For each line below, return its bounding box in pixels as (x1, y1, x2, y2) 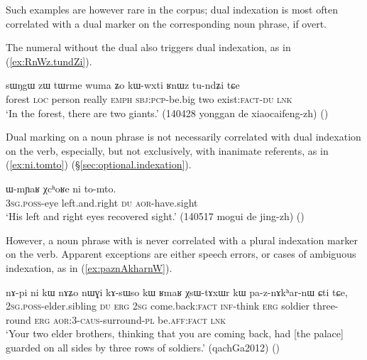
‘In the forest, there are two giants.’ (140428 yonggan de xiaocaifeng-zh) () (6, 105, 329, 120)
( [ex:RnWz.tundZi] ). (6, 53, 92, 68)
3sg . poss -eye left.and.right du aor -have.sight (6, 195, 198, 209)
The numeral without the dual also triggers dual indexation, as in (6, 40, 291, 55)
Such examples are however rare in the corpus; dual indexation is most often (6, 2, 338, 16)
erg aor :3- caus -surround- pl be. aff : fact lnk (34, 312, 226, 327)
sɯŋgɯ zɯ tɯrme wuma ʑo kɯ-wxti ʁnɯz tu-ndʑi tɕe (6, 77, 240, 92)
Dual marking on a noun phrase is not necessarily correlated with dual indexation (6, 129, 361, 144)
